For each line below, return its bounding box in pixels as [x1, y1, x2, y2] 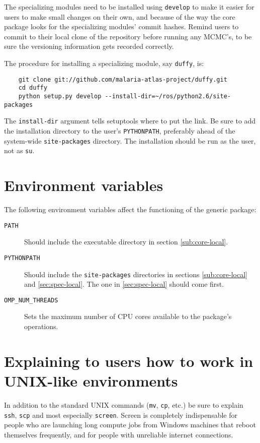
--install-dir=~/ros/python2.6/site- [105, 93, 231, 100]
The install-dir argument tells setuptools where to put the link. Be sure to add [4, 115, 256, 126]
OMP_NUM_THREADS [4, 296, 58, 304]
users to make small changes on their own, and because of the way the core [4, 11, 235, 22]
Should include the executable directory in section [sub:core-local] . [24, 236, 228, 247]
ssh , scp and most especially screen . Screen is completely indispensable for [4, 409, 237, 420]
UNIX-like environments [4, 370, 178, 391]
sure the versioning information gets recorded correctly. [4, 41, 174, 51]
